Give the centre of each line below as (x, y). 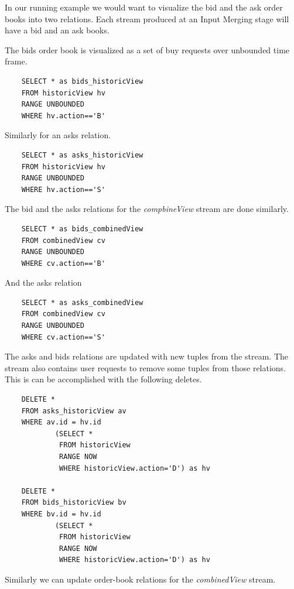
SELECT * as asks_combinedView (82, 302)
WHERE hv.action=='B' (63, 116)
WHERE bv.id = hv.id (61, 514)
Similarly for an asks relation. (58, 135)
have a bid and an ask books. (57, 30)
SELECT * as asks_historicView (82, 155)
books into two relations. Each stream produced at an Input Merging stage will (147, 18)
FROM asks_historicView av (74, 411)
